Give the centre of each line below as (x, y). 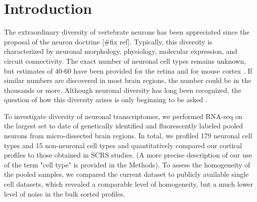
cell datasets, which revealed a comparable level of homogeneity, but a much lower (129, 184)
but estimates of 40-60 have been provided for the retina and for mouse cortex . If (128, 70)
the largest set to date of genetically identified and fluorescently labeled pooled (124, 126)
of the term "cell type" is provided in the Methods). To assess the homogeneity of (127, 164)
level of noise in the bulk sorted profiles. (65, 193)
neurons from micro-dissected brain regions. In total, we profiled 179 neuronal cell (128, 136)
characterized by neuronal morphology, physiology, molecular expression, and (121, 51)
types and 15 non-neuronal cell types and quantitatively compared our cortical (123, 145)
